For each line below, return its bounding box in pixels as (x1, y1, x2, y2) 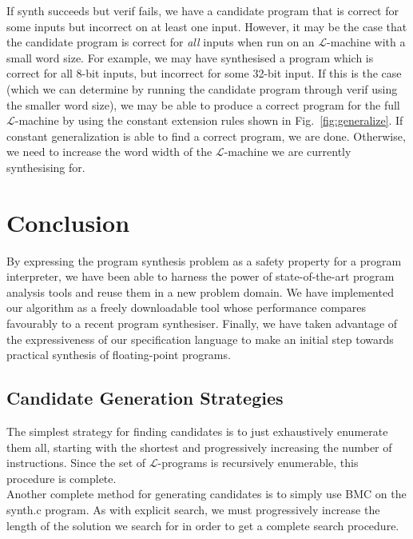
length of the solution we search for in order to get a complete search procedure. (6, 517, 399, 533)
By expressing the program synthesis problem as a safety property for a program (6, 252, 402, 269)
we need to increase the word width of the (6, 143, 212, 160)
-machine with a (327, 34, 406, 50)
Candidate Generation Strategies (6, 385, 284, 410)
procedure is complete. (6, 469, 117, 486)
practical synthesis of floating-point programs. (6, 346, 231, 363)
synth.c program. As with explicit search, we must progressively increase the (6, 501, 380, 517)
